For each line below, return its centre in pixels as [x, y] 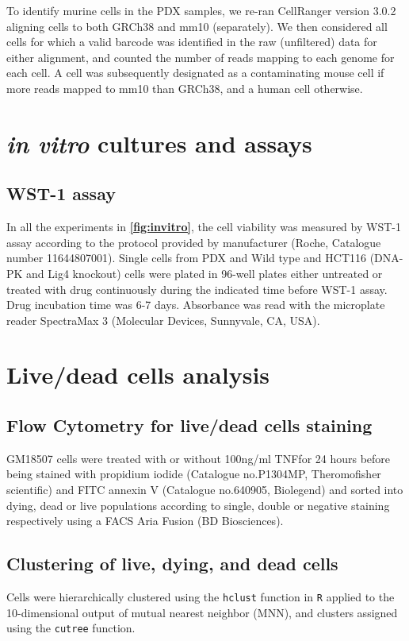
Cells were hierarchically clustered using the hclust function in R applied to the [201, 597]
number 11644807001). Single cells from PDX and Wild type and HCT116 [187, 258]
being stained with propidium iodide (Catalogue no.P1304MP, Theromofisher [194, 474]
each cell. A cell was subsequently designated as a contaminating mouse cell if [195, 73]
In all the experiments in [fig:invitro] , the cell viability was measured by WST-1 [204, 227]
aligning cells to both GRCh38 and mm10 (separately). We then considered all [197, 26]
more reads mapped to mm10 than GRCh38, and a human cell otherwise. [185, 88]
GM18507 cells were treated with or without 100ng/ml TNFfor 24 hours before [199, 458]
